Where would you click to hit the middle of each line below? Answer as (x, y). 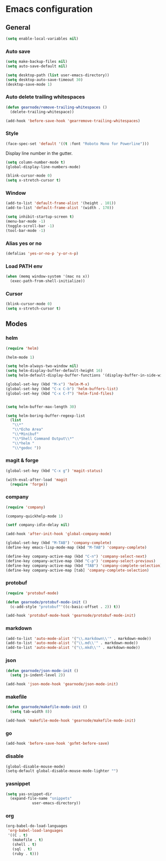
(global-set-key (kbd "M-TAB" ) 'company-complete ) (59, 543)
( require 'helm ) (22, 348)
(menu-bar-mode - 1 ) (26, 222)
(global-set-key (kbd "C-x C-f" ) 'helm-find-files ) (60, 393)
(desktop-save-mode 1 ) (29, 84)
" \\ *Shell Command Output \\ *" (43, 439)
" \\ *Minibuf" (25, 434)
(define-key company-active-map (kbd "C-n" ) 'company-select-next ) (76, 556)
